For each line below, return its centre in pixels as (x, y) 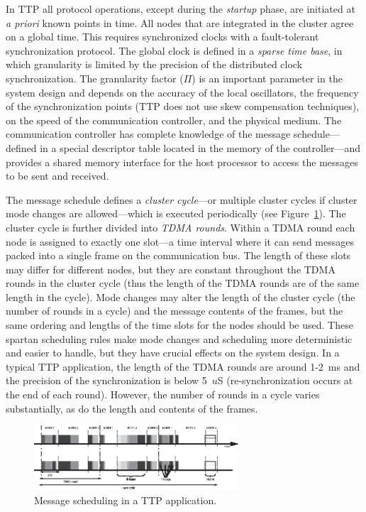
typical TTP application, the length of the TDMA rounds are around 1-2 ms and (183, 366)
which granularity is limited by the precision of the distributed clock (154, 64)
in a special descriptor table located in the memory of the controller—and (200, 147)
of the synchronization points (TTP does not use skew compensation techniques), (183, 106)
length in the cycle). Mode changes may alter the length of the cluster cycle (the (181, 296)
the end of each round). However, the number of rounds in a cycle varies (163, 394)
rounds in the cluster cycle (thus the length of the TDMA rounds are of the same (183, 283)
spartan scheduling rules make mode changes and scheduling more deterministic (179, 338)
